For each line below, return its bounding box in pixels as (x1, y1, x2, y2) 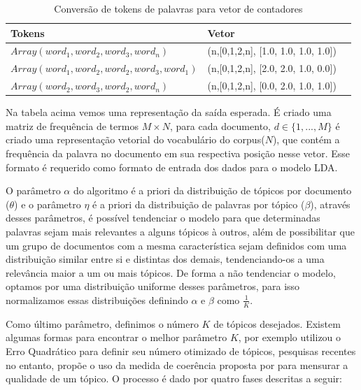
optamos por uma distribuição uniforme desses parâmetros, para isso (6, 279, 300, 294)
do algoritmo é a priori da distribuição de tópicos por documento (73, 183, 352, 198)
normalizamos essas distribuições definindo (6, 292, 188, 307)
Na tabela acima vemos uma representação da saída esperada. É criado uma (6, 105, 332, 120)
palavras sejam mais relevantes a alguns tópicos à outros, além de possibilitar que (6, 224, 355, 238)
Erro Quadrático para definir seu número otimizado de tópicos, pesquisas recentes (6, 343, 356, 358)
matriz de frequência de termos (6, 118, 139, 133)
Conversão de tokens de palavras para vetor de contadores (54, 1, 303, 15)
